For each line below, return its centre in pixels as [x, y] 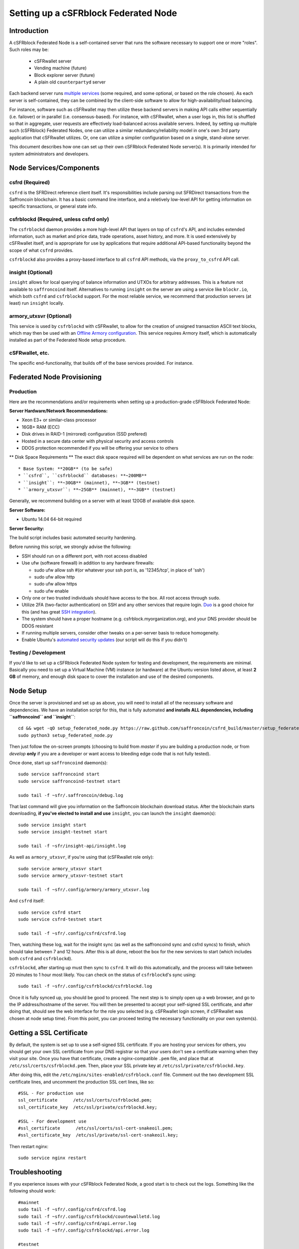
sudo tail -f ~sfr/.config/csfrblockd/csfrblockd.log [85, 986]
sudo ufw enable [52, 591]
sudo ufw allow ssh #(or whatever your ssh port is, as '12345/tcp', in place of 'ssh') [120, 570]
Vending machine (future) [60, 68]
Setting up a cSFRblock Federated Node [93, 13]
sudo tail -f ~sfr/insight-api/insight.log [72, 846]
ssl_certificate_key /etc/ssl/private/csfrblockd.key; [88, 1107]
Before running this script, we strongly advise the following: [70, 547]
